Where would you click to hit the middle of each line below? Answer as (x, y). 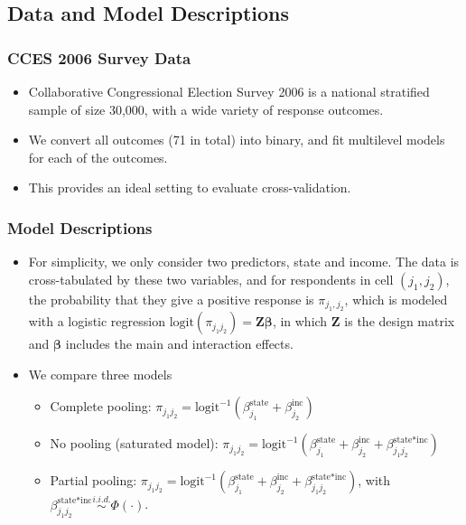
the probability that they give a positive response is (171, 299)
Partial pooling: (93, 480)
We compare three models (100, 374)
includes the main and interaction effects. (179, 344)
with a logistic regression (97, 321)
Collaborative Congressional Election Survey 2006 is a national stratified (229, 91)
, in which (300, 321)
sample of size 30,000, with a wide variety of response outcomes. (206, 109)
